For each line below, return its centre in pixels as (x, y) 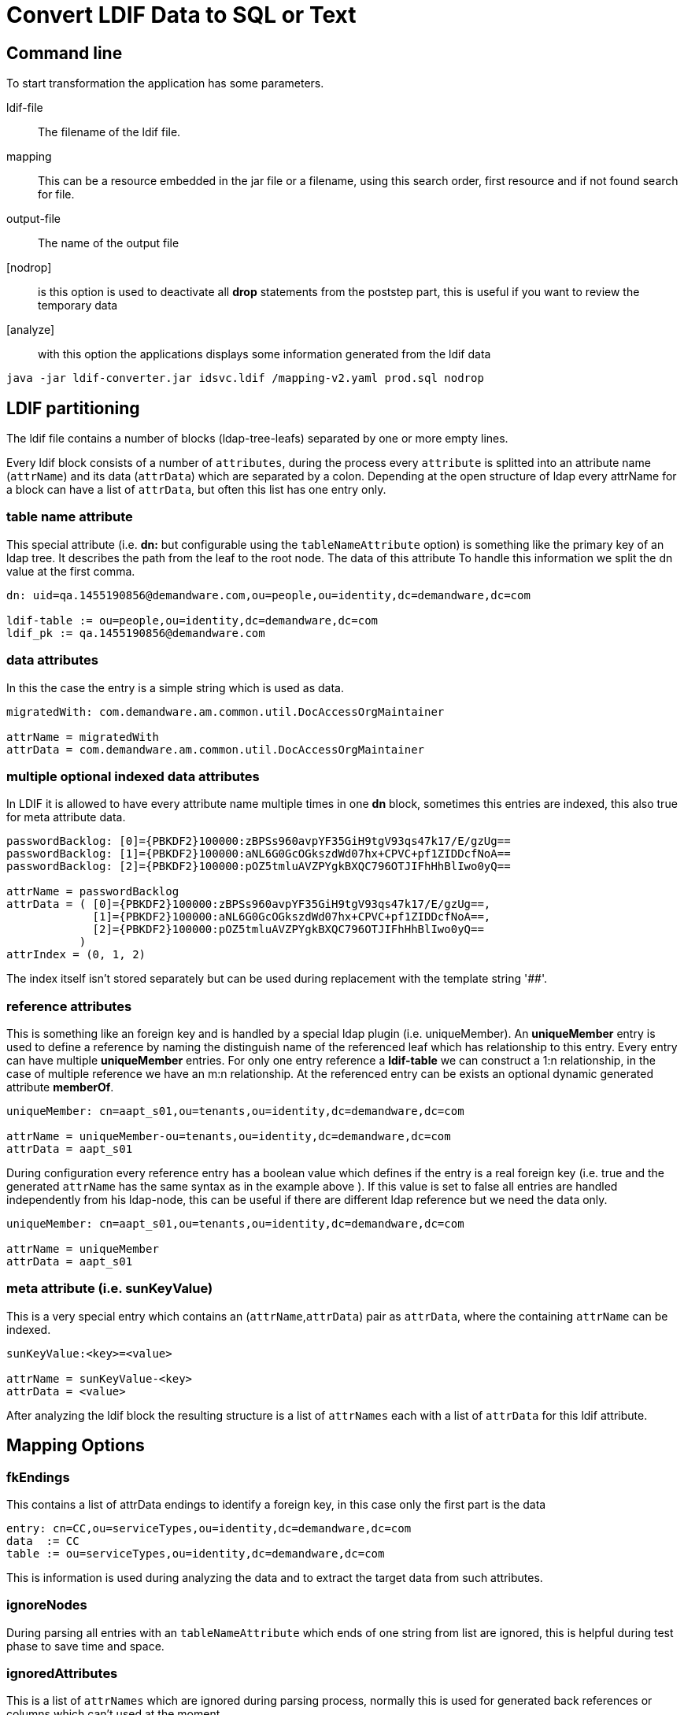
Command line (65, 53)
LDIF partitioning (73, 408)
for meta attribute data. (66, 817)
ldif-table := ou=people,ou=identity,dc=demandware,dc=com (192, 620)
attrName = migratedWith (83, 737)
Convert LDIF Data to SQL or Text (181, 15)
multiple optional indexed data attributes (133, 776)
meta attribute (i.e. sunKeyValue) (110, 1289)
